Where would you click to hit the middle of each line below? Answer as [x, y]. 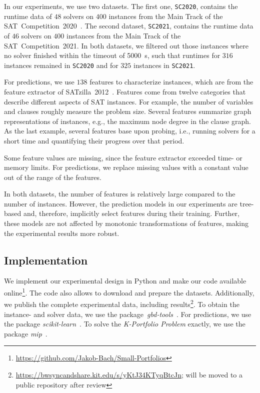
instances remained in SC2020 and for [61, 65]
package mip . [26, 333]
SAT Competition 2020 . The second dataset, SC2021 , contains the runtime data [129, 26]
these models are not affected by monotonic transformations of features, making [126, 223]
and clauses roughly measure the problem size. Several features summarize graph [128, 111]
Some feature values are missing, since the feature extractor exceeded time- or [123, 157]
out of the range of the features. [53, 177]
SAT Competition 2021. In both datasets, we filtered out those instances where [126, 45]
